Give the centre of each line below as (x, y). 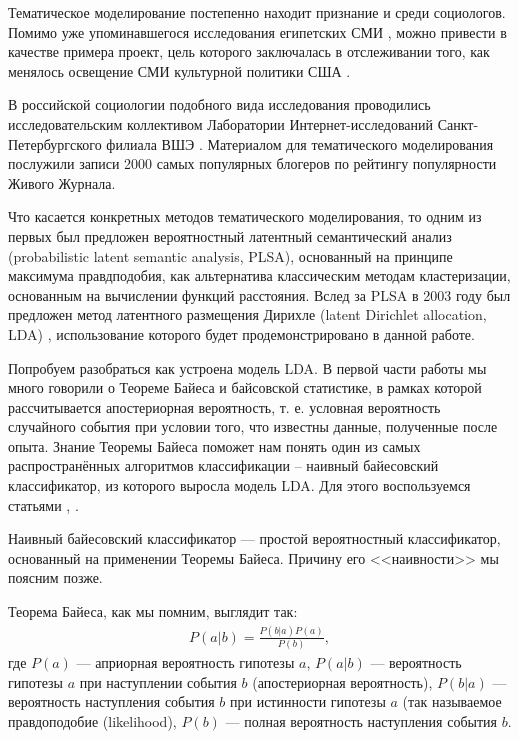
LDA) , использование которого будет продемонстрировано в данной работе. (241, 333)
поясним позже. (55, 577)
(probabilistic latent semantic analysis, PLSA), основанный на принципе (230, 255)
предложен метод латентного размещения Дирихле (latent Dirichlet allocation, (247, 314)
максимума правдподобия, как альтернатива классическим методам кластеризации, (259, 275)
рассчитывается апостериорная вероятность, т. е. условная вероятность (224, 406)
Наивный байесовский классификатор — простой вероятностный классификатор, (254, 538)
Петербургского (55, 143)
